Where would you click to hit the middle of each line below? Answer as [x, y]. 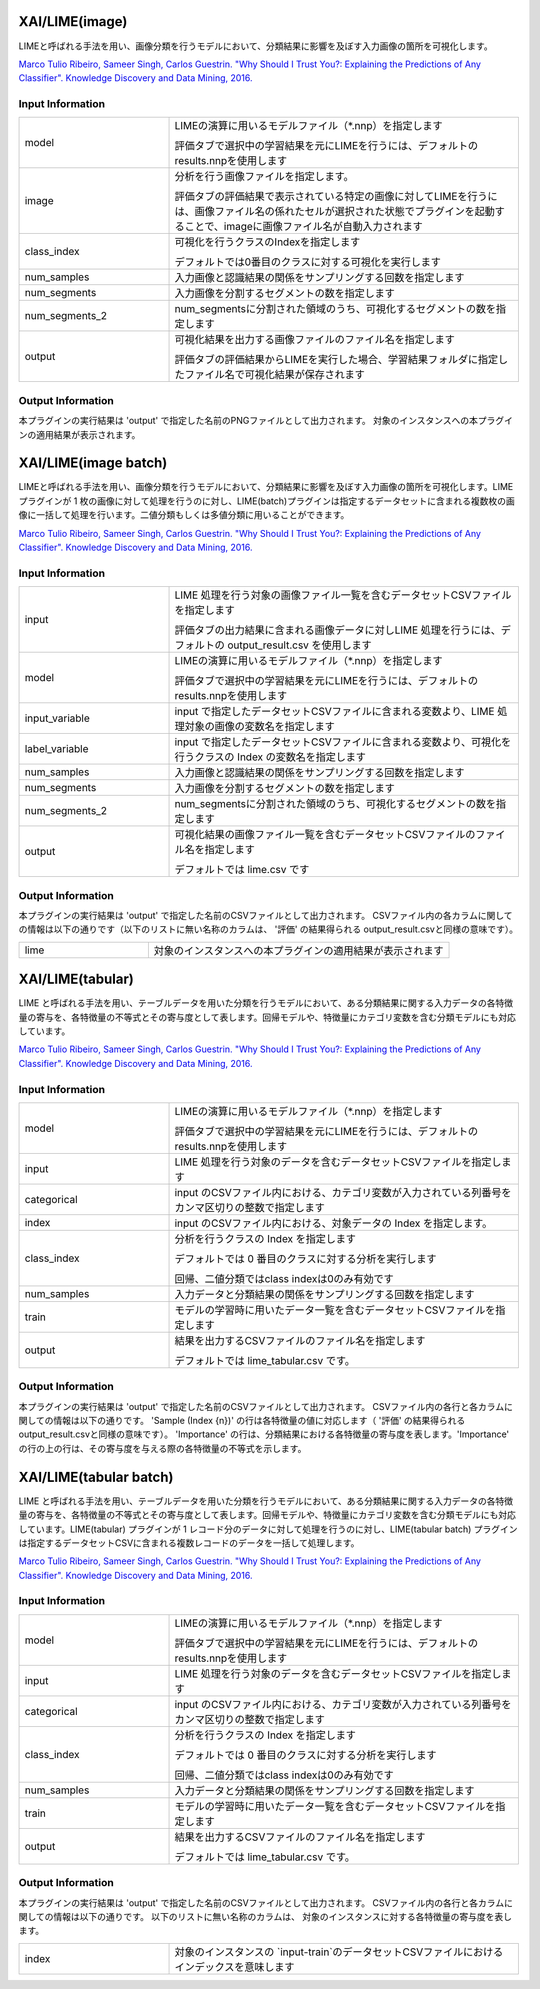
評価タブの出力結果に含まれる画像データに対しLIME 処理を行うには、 [338, 630]
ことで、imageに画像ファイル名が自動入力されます [304, 227]
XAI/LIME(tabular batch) [96, 1476]
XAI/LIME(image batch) [93, 463]
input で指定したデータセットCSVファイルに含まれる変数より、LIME [334, 712]
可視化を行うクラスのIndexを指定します [267, 242]
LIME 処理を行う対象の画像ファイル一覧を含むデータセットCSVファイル [343, 595]
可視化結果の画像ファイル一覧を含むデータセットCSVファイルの [325, 835]
